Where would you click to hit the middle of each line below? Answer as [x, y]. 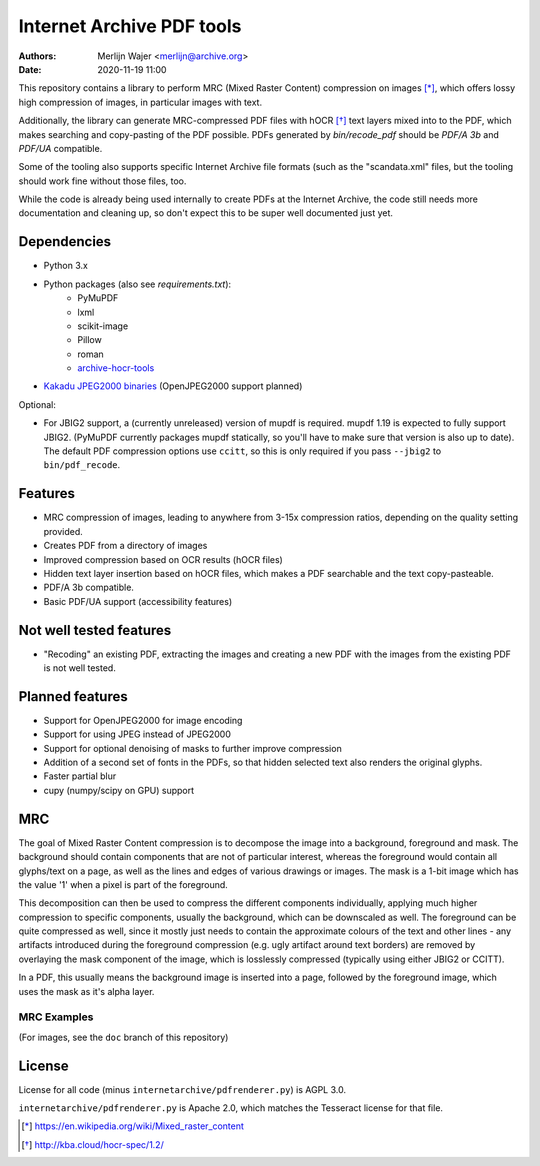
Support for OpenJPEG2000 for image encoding [143, 720]
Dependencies [65, 241]
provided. [63, 531]
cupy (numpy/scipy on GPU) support [119, 790]
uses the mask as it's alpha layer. [86, 991]
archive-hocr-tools [116, 368]
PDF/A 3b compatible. [89, 587]
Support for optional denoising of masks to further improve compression [192, 748]
